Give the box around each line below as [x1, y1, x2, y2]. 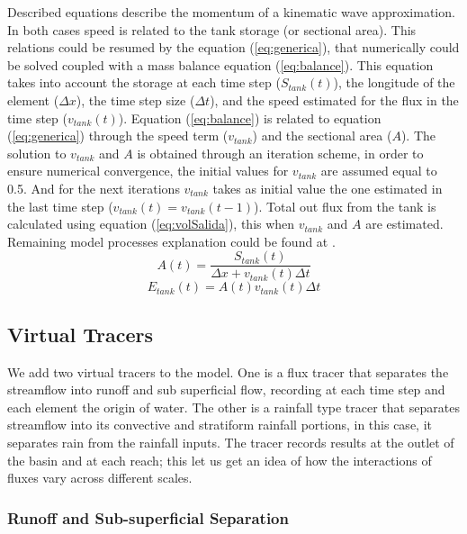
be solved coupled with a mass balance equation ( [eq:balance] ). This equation [7, 55, 434, 74]
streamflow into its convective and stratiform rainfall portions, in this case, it [7, 415, 432, 434]
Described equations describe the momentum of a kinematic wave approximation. [7, 3, 455, 21]
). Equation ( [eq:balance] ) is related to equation [118, 108, 382, 127]
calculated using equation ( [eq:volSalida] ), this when [7, 214, 295, 233]
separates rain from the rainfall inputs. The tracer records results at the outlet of [7, 432, 454, 451]
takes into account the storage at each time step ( [7, 73, 281, 92]
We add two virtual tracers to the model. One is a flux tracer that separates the [7, 362, 449, 381]
